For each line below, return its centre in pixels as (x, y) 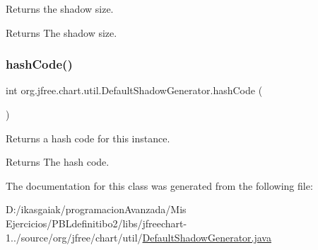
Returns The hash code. (58, 162)
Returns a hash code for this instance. (88, 138)
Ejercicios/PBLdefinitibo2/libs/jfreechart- (96, 223)
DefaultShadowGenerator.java (207, 237)
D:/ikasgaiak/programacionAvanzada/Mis (96, 209)
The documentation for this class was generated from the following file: (159, 185)
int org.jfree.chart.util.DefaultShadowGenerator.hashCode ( (134, 90)
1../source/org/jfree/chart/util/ (74, 237)
